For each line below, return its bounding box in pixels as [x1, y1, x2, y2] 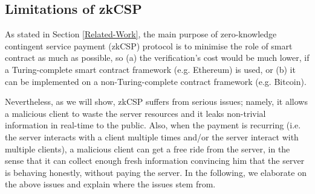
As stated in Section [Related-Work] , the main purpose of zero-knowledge [5, 28, 277, 40]
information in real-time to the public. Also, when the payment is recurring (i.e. [5, 119, 301, 131]
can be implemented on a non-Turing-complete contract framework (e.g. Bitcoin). [5, 75, 307, 87]
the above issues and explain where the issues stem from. [5, 178, 216, 190]
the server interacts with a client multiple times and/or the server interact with [5, 130, 299, 143]
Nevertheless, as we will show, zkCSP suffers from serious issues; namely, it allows [5, 95, 308, 108]
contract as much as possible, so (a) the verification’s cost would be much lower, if [5, 51, 310, 64]
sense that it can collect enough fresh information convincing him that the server [5, 154, 305, 167]
